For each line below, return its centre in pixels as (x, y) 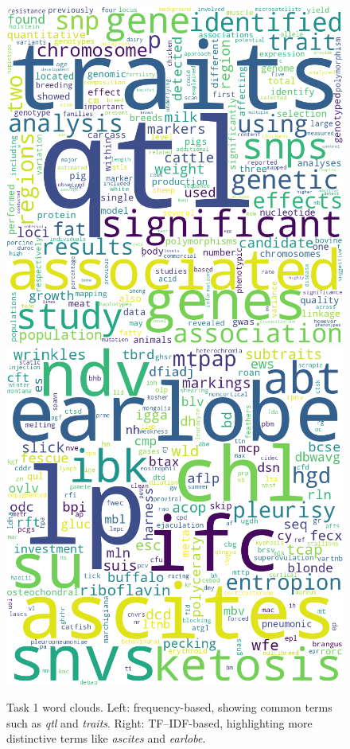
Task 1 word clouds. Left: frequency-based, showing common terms (169, 707)
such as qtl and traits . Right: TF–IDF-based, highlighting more (159, 722)
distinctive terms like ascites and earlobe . (106, 738)
